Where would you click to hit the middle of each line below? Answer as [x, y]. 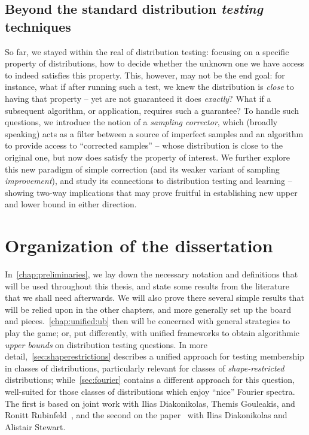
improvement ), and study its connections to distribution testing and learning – [149, 181]
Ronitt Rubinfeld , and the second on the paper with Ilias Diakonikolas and [146, 415]
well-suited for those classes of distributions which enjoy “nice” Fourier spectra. [150, 391]
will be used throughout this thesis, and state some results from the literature [147, 286]
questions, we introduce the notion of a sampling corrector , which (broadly [141, 122]
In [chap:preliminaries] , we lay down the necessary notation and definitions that [152, 274]
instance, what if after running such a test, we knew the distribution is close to [149, 87]
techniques [38, 26]
